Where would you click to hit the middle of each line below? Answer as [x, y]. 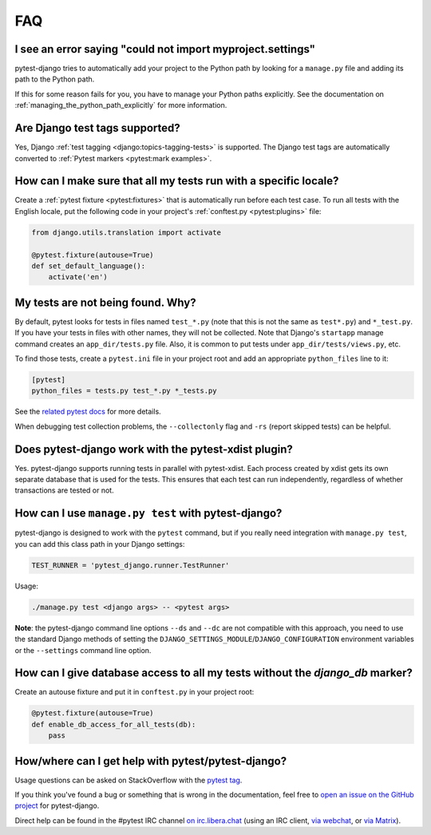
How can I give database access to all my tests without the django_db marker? [214, 673]
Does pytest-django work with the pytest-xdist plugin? [154, 449]
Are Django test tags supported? [97, 128]
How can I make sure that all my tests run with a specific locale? [177, 181]
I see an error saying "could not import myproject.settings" [165, 49]
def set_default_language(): [89, 266]
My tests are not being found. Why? [105, 302]
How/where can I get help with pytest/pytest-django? [151, 761]
